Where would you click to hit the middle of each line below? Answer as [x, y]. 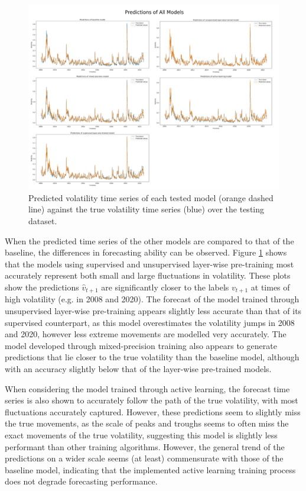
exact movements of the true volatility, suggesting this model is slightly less [141, 435]
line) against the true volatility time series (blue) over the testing [147, 209]
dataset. [43, 220]
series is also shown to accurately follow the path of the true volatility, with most [152, 400]
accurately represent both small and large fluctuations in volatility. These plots [148, 275]
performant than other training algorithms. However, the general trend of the [145, 446]
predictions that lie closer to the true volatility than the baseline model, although [152, 357]
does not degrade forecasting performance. [81, 481]
